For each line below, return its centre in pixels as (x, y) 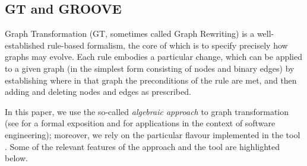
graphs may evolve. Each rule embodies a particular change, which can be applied (154, 57)
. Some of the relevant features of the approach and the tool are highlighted (143, 146)
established (25, 45)
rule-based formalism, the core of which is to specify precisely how (167, 45)
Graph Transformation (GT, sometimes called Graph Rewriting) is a (130, 33)
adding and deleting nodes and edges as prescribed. (98, 92)
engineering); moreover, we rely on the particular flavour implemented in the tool (153, 134)
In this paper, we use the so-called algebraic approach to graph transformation (147, 111)
